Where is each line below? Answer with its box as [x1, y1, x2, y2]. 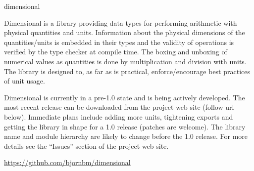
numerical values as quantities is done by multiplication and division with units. [4, 56, 247, 66]
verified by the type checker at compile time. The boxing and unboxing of [4, 46, 227, 57]
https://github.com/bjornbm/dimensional [4, 157, 131, 168]
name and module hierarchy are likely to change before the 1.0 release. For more [4, 131, 248, 141]
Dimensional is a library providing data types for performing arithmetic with [4, 17, 237, 28]
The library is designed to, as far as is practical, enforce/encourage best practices [4, 66, 250, 76]
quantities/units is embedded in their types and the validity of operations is [4, 37, 234, 47]
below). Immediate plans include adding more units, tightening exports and [4, 111, 233, 122]
